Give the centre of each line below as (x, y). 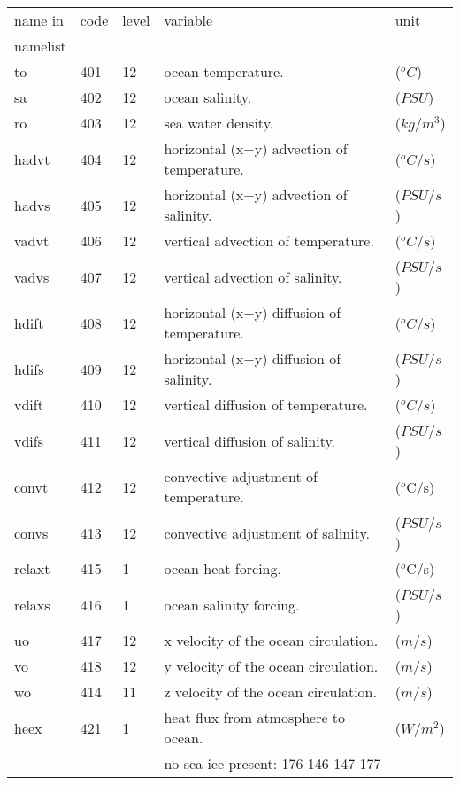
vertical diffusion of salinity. (250, 440)
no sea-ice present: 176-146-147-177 (272, 763)
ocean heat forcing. (222, 568)
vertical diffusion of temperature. (266, 404)
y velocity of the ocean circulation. (271, 666)
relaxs (32, 604)
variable (188, 20)
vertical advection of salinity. (253, 276)
